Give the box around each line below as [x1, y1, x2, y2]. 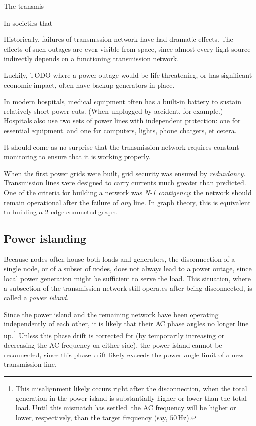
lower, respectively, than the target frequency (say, [15, 412, 168, 422]
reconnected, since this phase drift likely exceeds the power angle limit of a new [4, 349, 244, 359]
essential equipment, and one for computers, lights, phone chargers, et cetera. [4, 125, 237, 135]
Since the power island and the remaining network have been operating [4, 309, 219, 319]
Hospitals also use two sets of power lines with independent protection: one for [4, 115, 241, 126]
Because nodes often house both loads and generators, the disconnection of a [4, 253, 235, 264]
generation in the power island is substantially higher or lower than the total [15, 392, 247, 403]
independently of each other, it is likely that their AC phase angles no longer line [4, 319, 249, 329]
